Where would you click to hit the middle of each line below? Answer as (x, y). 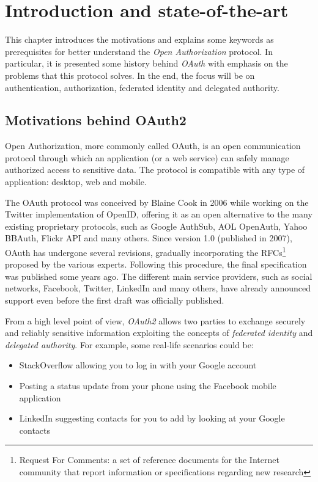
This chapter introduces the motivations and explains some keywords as (139, 39)
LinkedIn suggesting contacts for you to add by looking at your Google (152, 418)
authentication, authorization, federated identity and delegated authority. (142, 87)
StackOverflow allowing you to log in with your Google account (138, 365)
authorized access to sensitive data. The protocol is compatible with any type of (155, 170)
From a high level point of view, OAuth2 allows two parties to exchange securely (155, 320)
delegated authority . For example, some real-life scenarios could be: (129, 344)
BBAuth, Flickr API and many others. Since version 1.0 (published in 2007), (149, 238)
